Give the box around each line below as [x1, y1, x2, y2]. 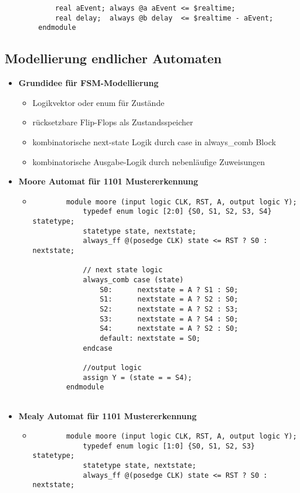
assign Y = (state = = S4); [83, 373, 192, 382]
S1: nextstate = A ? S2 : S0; [100, 295, 238, 304]
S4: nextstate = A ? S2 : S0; [100, 324, 238, 333]
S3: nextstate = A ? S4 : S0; [100, 314, 238, 323]
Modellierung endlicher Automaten [5, 49, 222, 67]
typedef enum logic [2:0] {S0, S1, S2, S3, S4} [83, 207, 272, 216]
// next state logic [83, 266, 163, 275]
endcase [83, 344, 112, 352]
